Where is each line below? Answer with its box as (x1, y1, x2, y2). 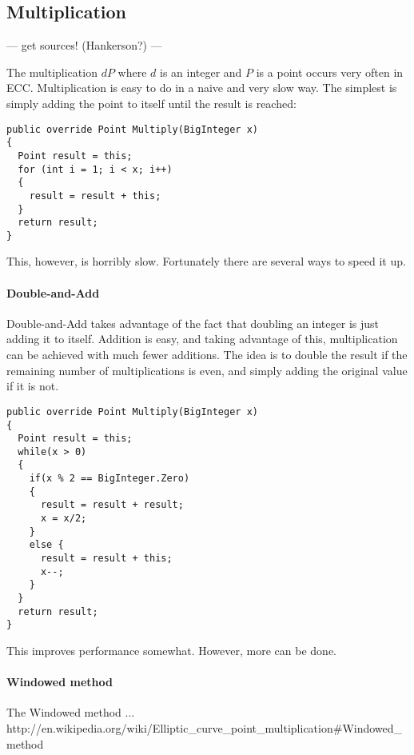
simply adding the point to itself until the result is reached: (6, 94, 297, 111)
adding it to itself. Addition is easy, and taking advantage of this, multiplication (6, 330, 398, 347)
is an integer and (159, 63, 242, 80)
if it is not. (6, 377, 59, 394)
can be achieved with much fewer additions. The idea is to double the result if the (6, 346, 408, 363)
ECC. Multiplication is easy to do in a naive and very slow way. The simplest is (6, 79, 397, 96)
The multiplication (6, 63, 98, 80)
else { (29, 539, 64, 551)
